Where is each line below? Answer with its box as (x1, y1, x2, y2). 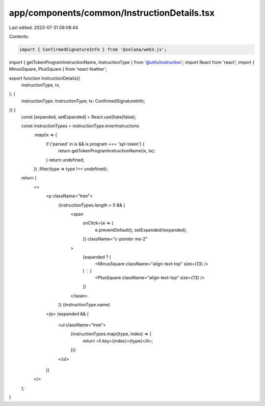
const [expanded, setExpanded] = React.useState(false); (21, 114, 136, 120)
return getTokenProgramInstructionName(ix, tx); (58, 148, 156, 154)
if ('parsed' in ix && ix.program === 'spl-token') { (46, 141, 145, 147)
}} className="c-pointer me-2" (82, 236, 148, 242)
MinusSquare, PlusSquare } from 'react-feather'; (9, 66, 107, 72)
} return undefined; (46, 157, 84, 163)
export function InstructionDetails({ (9, 75, 80, 81)
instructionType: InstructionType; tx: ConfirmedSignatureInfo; (21, 98, 145, 104)
